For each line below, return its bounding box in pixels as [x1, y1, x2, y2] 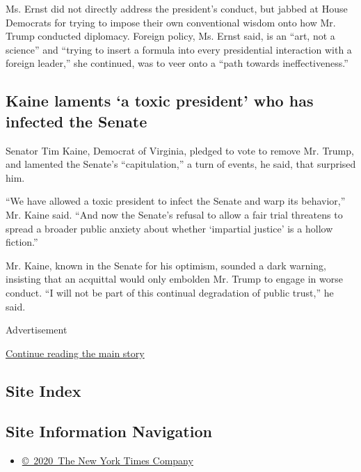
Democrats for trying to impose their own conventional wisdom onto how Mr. [6, 15, 336, 29]
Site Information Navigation [6, 420, 212, 442]
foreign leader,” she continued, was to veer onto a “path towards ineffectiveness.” [6, 56, 348, 70]
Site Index [6, 379, 81, 401]
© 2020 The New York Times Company [22, 453, 193, 468]
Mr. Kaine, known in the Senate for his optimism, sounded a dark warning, [6, 258, 326, 272]
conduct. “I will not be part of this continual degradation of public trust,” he [6, 285, 334, 299]
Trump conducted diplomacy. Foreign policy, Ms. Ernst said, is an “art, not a [6, 29, 335, 43]
